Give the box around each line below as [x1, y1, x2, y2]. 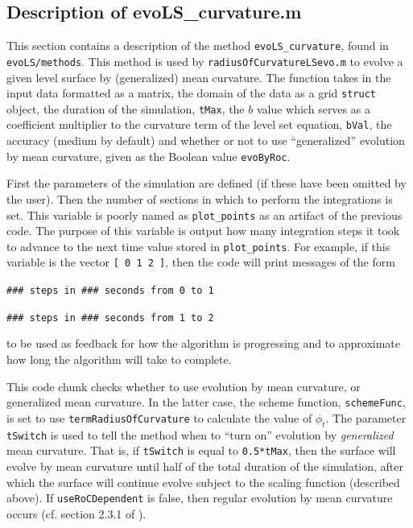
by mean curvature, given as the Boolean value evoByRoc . [6, 147, 291, 164]
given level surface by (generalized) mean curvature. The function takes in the [6, 68, 391, 85]
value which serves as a [256, 100, 370, 117]
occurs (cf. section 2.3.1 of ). [6, 505, 147, 522]
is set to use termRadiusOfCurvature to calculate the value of [6, 409, 312, 426]
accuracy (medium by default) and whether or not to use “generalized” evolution [6, 132, 405, 149]
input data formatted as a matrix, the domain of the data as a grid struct [6, 85, 376, 101]
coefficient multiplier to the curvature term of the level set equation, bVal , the [6, 116, 392, 133]
